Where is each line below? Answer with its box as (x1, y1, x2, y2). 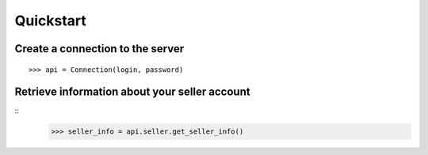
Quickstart (14, 12, 87, 29)
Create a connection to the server (14, 42, 185, 55)
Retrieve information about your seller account (14, 85, 250, 99)
